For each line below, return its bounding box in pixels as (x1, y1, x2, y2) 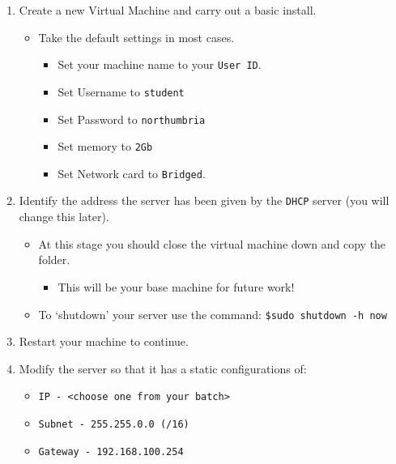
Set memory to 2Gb (57, 138, 153, 155)
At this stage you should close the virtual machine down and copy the (38, 235, 386, 252)
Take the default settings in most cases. (38, 28, 235, 45)
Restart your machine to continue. (19, 333, 189, 350)
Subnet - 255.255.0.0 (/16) (38, 419, 189, 430)
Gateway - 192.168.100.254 (38, 445, 184, 458)
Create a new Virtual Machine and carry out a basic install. (19, 2, 317, 18)
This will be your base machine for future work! (57, 278, 295, 295)
